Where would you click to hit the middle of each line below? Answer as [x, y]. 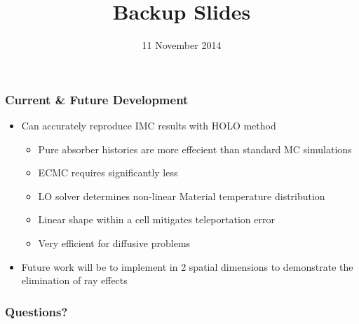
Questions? [36, 311]
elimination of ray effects [74, 280]
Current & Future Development [97, 99]
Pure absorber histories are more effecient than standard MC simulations [195, 149]
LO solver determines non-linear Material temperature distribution [182, 196]
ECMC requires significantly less [108, 172]
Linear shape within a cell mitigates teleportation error [156, 219]
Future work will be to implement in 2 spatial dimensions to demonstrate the [187, 266]
